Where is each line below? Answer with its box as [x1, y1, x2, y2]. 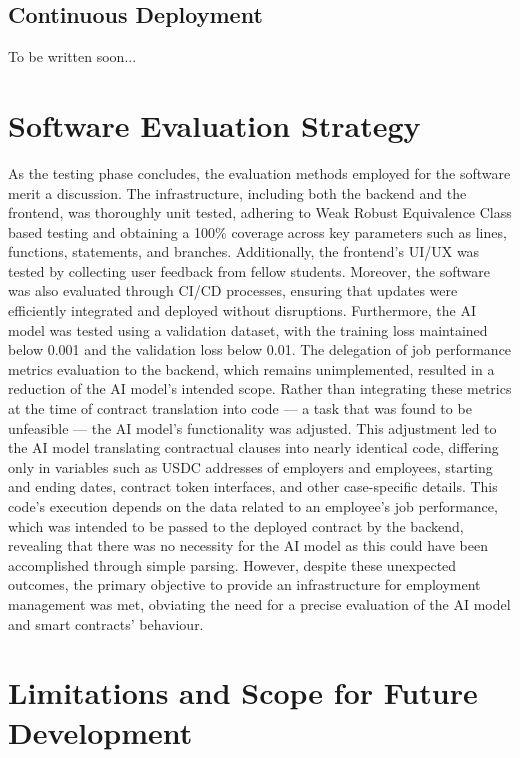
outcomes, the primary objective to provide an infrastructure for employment [8, 574, 481, 595]
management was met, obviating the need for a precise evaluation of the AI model [8, 593, 511, 614]
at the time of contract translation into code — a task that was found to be [8, 398, 472, 419]
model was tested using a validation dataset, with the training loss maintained [8, 319, 488, 340]
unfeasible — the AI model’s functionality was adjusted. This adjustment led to [8, 417, 497, 438]
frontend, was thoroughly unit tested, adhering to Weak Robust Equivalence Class [8, 202, 512, 223]
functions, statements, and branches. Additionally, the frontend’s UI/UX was [8, 241, 480, 262]
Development [8, 711, 193, 752]
